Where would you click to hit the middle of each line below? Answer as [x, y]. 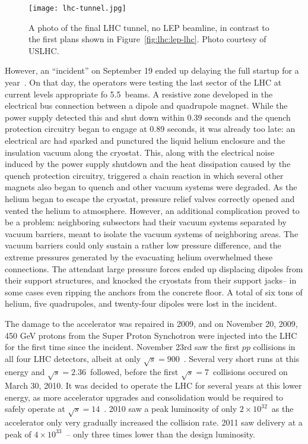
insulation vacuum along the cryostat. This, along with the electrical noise [140, 152]
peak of [18, 434]
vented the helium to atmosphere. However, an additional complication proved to [152, 210]
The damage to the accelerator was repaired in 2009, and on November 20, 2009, [151, 323]
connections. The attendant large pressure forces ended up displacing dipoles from [154, 268]
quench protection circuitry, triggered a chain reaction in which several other [144, 175]
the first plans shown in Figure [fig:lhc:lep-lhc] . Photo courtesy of [147, 39]
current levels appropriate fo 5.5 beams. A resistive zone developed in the [139, 94]
